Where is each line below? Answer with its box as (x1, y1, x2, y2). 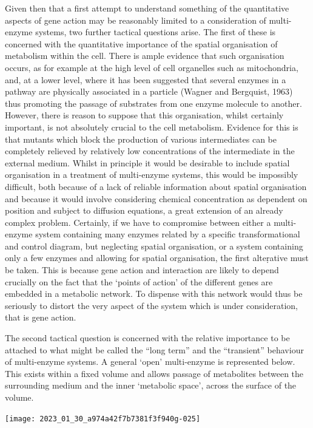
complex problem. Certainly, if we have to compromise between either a (5, 216, 271, 228)
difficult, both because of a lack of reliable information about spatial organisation (5, 180, 307, 192)
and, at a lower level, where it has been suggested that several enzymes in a (5, 73, 286, 86)
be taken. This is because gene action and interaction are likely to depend (5, 263, 279, 276)
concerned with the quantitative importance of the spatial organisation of (5, 37, 278, 50)
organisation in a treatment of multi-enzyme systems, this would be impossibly (5, 168, 298, 181)
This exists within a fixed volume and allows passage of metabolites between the (5, 367, 304, 379)
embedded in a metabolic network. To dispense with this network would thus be (5, 287, 303, 300)
